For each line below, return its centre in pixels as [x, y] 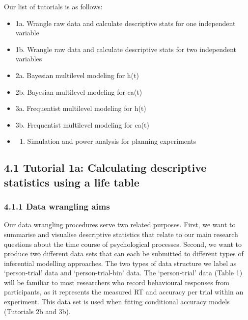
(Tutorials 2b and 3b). [37, 311]
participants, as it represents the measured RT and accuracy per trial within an [124, 292]
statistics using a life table [72, 182]
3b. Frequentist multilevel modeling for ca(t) [82, 124]
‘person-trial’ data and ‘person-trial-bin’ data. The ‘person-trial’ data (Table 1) [123, 273]
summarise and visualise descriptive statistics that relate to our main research [121, 234]
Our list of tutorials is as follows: [53, 6]
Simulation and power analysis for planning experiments [112, 141]
